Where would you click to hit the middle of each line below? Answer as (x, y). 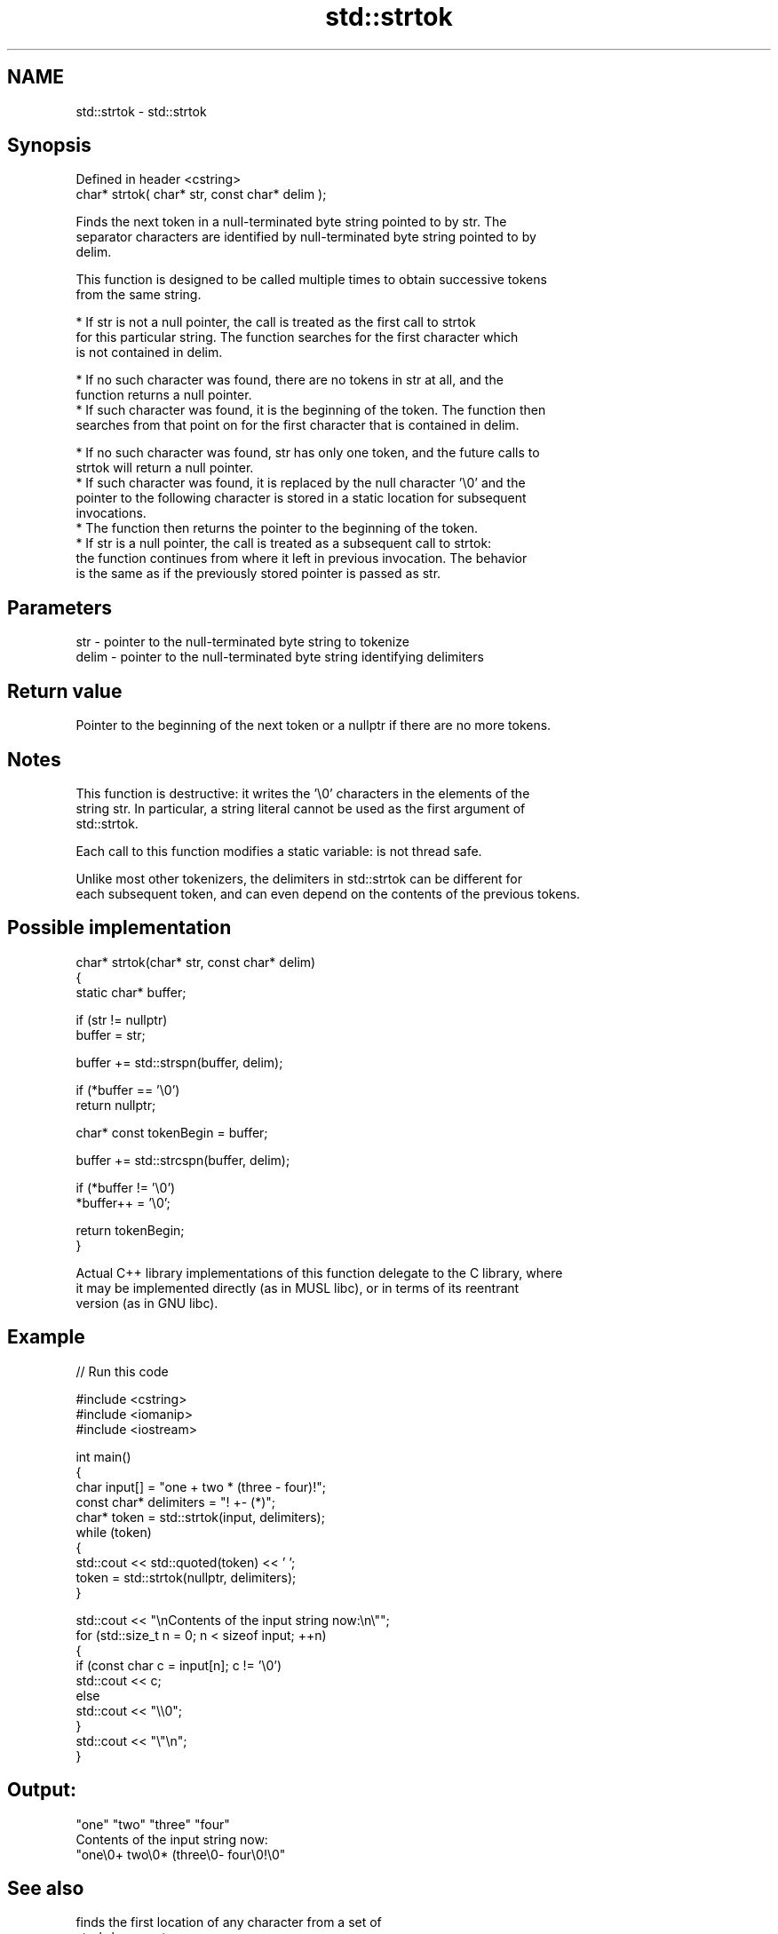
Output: (42, 1790)
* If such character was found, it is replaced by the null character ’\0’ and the (301, 483)
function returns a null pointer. (164, 395)
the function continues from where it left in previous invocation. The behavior (302, 559)
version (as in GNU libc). (147, 1303)
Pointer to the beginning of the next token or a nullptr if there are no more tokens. (314, 725)
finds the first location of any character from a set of (229, 1922)
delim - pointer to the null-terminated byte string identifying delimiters (280, 657)
